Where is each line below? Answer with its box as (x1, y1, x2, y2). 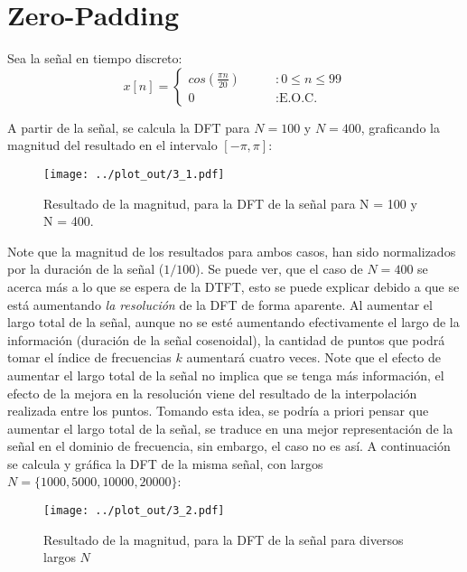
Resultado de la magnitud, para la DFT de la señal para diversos (43, 530, 404, 549)
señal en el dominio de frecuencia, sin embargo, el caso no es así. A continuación (7, 436, 451, 455)
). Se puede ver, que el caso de (195, 259, 363, 278)
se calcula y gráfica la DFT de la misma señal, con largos (7, 454, 323, 473)
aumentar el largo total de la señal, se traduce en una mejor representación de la (7, 418, 453, 437)
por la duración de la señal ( (7, 259, 164, 278)
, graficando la (360, 117, 440, 136)
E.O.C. (278, 91, 318, 105)
